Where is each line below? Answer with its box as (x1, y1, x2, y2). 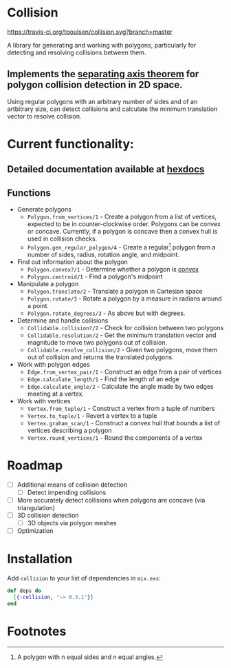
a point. (27, 301, 49, 310)
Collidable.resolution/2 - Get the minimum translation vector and (27, 331, 217, 339)
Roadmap (7, 457, 63, 473)
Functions (7, 187, 52, 199)
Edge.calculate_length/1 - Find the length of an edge (27, 374, 180, 383)
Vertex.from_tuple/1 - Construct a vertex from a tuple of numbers (27, 404, 215, 412)
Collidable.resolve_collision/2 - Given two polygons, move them (27, 345, 218, 354)
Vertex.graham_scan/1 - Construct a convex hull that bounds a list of (27, 418, 221, 427)
